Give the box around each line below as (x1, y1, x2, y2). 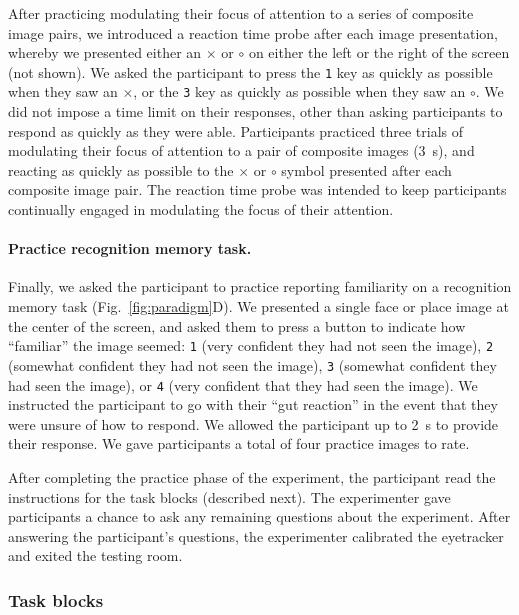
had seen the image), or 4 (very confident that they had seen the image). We (8, 374, 478, 395)
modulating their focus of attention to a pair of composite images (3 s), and (8, 140, 475, 161)
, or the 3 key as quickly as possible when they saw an (133, 81, 466, 102)
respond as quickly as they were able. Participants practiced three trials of (8, 120, 464, 141)
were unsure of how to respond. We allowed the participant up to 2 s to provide (8, 413, 499, 434)
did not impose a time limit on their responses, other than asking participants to (8, 101, 503, 122)
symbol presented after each (281, 159, 452, 180)
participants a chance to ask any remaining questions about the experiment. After (8, 506, 511, 527)
